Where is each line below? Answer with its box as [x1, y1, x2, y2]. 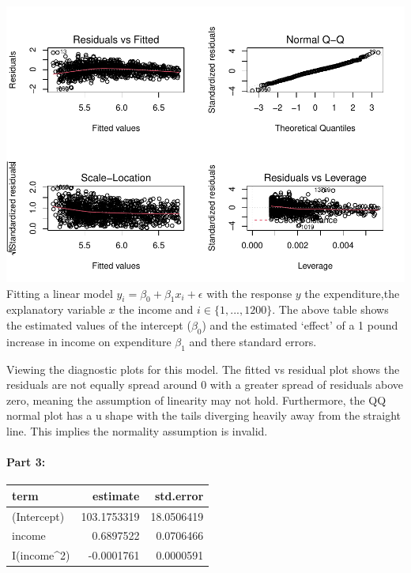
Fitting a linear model [6, 285, 113, 301]
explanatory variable [6, 301, 105, 318]
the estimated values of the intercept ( [6, 316, 191, 333]
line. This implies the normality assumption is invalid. [6, 422, 268, 439]
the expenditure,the [304, 285, 400, 301]
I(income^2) [12, 547, 70, 564]
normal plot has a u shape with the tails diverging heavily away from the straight [6, 407, 402, 424]
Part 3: [6, 454, 46, 470]
